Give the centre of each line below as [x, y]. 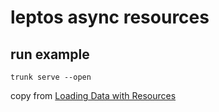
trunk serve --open [51, 77]
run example [50, 54]
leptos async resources [110, 17]
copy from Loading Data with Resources [93, 95]
